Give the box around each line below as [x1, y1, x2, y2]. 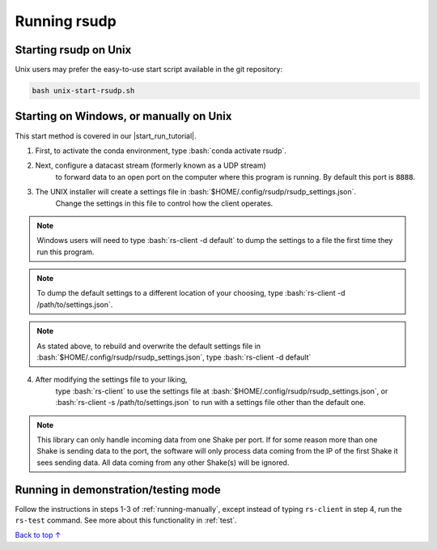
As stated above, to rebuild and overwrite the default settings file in [36, 341, 261, 351]
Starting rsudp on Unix [15, 43, 132, 57]
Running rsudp [15, 12, 117, 30]
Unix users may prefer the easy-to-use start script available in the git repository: [15, 65, 283, 75]
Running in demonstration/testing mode [15, 483, 222, 497]
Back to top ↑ [15, 531, 62, 540]
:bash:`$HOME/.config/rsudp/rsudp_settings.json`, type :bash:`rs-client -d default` [36, 352, 312, 362]
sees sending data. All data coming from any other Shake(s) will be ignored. [36, 458, 290, 467]
